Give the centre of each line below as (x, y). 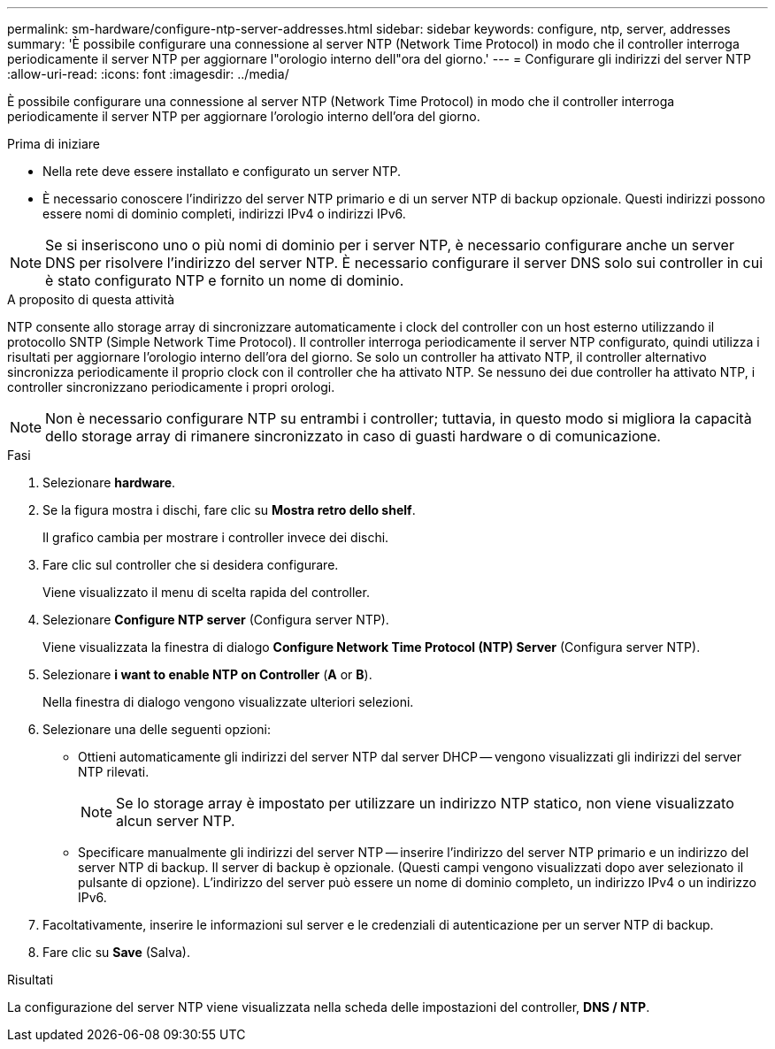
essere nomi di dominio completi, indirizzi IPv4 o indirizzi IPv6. (224, 214)
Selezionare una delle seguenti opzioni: (157, 729)
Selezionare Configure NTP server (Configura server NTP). (216, 620)
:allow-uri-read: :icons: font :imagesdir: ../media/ (148, 74)
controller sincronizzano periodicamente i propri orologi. (171, 387)
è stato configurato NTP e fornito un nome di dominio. (225, 280)
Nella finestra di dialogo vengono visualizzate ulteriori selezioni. (228, 702)
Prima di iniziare (54, 144)
